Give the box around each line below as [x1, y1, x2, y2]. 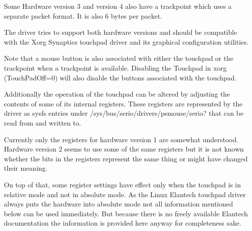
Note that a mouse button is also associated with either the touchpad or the [4, 53, 233, 63]
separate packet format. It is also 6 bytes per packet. [4, 10, 162, 21]
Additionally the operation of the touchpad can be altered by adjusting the [4, 89, 230, 99]
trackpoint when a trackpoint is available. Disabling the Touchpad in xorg [4, 62, 227, 73]
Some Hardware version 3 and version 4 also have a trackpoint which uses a [4, 1, 232, 11]
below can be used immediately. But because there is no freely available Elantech [4, 208, 248, 218]
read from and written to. [4, 117, 81, 128]
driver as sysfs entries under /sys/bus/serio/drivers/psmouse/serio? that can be [4, 108, 244, 118]
